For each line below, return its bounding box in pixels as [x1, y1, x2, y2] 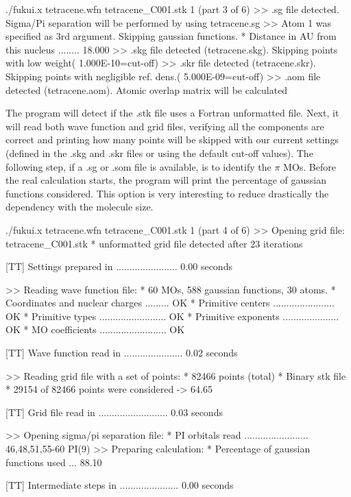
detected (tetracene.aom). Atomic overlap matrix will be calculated [5, 82, 288, 97]
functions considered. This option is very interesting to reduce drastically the [5, 186, 329, 200]
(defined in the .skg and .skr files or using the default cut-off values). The [5, 145, 313, 160]
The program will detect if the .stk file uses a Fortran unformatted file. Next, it [5, 106, 339, 120]
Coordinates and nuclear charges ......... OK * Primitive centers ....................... [5, 295, 335, 310]
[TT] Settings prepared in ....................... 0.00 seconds [5, 259, 232, 274]
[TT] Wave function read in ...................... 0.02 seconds [5, 346, 238, 360]
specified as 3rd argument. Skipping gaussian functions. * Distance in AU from [5, 29, 337, 43]
